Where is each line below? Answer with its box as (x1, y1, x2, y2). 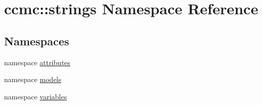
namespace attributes (4, 57, 71, 67)
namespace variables (4, 91, 67, 101)
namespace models (4, 74, 62, 85)
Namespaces (4, 33, 69, 48)
